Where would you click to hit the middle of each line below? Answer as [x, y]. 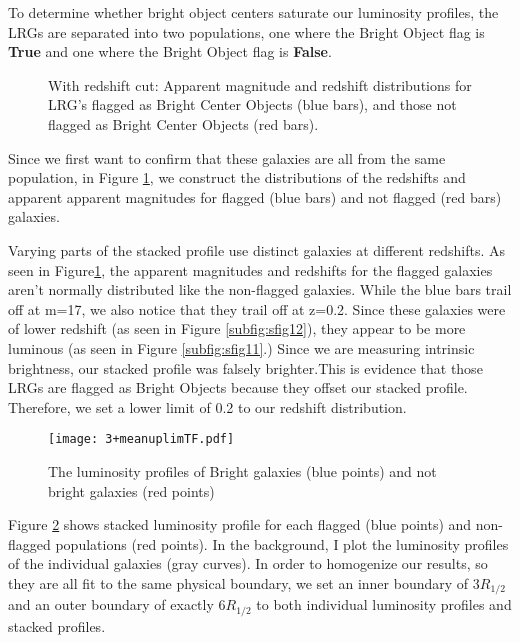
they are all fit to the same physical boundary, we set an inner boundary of [238, 582]
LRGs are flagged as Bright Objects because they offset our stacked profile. [238, 387]
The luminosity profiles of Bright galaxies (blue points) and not [242, 470]
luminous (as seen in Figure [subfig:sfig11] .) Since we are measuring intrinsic [241, 347]
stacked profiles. [57, 625]
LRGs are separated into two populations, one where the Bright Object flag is [246, 31]
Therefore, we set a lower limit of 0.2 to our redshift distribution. [207, 406]
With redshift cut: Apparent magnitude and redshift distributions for [260, 84]
